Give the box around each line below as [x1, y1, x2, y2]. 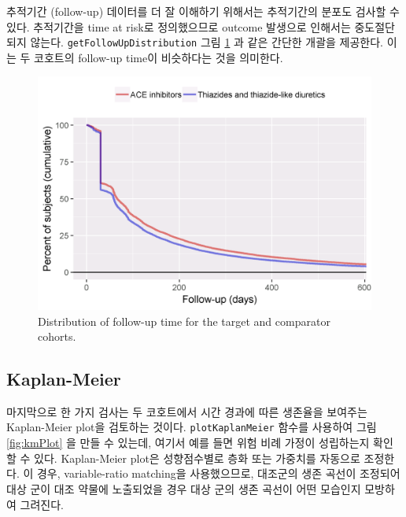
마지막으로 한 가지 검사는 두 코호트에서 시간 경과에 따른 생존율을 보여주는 [6, 403, 367, 419]
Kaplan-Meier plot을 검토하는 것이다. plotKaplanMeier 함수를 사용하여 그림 [6, 419, 377, 435]
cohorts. [38, 328, 76, 345]
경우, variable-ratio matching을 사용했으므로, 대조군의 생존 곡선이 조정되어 [36, 465, 400, 482]
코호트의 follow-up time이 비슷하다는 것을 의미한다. [34, 49, 283, 65]
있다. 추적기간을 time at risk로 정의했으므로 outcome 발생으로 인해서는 [6, 18, 351, 35]
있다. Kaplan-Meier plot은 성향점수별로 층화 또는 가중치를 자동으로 [34, 449, 360, 466]
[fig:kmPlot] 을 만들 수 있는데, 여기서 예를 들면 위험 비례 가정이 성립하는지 [6, 434, 370, 451]
